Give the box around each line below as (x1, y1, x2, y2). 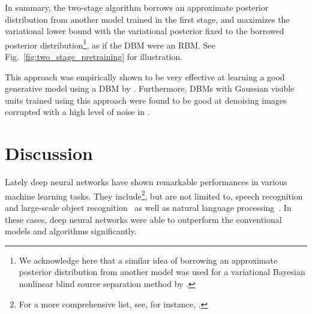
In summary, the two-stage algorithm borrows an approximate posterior (5, 1, 269, 13)
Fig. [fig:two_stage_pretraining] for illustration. (5, 50, 183, 63)
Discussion (5, 141, 93, 165)
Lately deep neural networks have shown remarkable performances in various (5, 176, 287, 188)
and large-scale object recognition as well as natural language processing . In (5, 201, 292, 213)
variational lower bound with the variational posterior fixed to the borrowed (5, 25, 284, 37)
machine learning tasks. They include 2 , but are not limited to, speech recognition (5, 188, 303, 202)
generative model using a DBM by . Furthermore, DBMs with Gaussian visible (5, 82, 295, 95)
